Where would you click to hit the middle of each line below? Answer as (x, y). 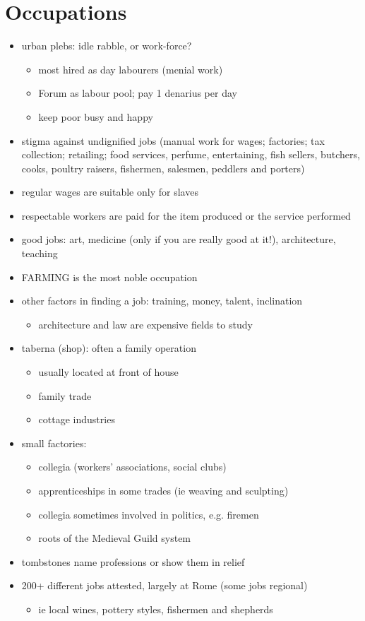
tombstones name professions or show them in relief (133, 561)
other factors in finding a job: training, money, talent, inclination (162, 301)
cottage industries (77, 419)
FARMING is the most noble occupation (109, 277)
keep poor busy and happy (96, 116)
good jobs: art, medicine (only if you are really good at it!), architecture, (179, 239)
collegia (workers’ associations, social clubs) (132, 467)
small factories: (54, 443)
